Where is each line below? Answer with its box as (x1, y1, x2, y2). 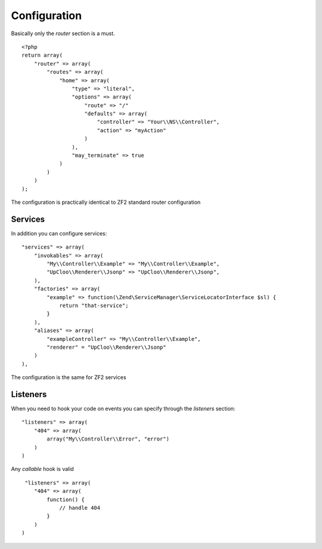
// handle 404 (59, 504, 101, 511)
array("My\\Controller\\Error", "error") (47, 436, 170, 442)
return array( (21, 52, 63, 59)
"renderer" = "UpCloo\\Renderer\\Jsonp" (47, 343, 166, 351)
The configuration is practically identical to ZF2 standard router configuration (11, 198, 201, 206)
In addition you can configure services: (11, 229, 107, 237)
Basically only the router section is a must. (11, 30, 115, 37)
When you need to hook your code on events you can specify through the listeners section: (11, 405, 236, 412)
